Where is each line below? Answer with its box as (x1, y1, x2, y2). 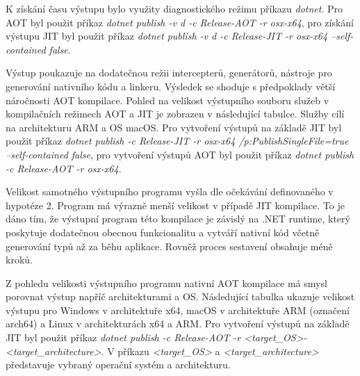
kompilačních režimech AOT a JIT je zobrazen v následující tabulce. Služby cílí (6, 106, 345, 121)
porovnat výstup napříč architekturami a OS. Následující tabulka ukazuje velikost (6, 289, 355, 304)
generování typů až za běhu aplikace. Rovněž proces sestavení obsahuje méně (6, 238, 333, 253)
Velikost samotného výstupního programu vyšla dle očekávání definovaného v (6, 184, 334, 199)
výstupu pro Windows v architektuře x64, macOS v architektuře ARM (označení (6, 302, 350, 317)
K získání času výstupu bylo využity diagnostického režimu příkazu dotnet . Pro (6, 1, 343, 15)
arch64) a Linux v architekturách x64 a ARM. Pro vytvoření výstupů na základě (6, 316, 350, 331)
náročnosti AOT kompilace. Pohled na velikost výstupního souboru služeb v (6, 92, 329, 107)
